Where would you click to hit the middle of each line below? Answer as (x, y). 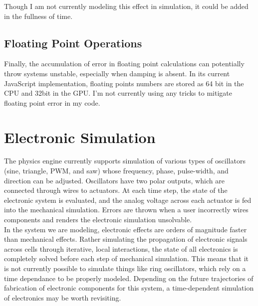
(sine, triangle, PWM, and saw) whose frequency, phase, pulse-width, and (116, 171)
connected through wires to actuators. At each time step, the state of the (116, 190)
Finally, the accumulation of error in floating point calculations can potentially (124, 64)
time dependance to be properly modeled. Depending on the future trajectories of (129, 278)
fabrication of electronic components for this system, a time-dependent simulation (129, 288)
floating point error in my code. (52, 102)
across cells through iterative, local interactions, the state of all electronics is (121, 248)
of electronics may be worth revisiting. (63, 297)
